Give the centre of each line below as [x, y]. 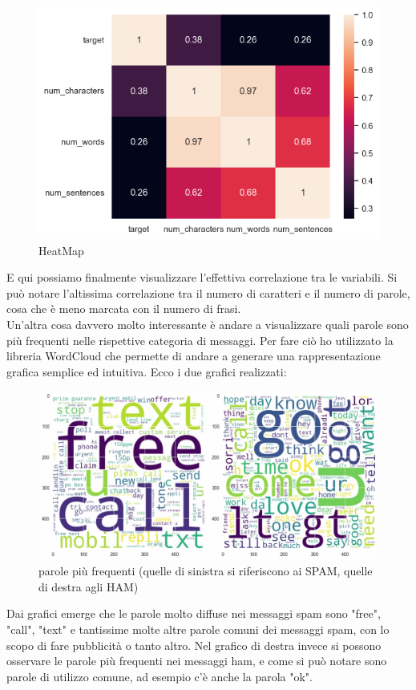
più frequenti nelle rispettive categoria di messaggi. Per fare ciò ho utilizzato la [200, 340]
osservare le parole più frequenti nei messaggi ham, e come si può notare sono [197, 661]
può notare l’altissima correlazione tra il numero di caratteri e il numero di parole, [208, 292]
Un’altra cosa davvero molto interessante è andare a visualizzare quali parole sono [208, 324]
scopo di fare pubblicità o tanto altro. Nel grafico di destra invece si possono [194, 645]
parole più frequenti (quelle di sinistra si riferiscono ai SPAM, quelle [206, 571]
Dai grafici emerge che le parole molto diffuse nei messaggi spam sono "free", [194, 613]
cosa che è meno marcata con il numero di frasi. [124, 308]
